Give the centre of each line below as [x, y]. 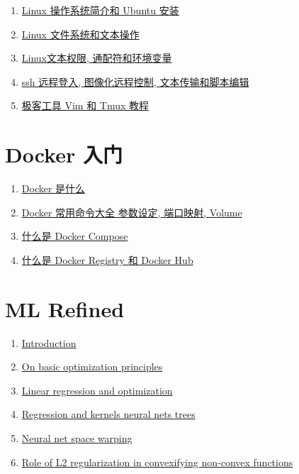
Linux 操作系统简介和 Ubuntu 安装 [100, 10]
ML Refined [65, 308]
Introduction [49, 342]
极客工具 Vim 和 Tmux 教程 [85, 105]
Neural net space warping [77, 437]
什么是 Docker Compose [75, 236]
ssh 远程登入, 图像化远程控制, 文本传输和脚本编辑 [135, 81]
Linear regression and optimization [97, 390]
